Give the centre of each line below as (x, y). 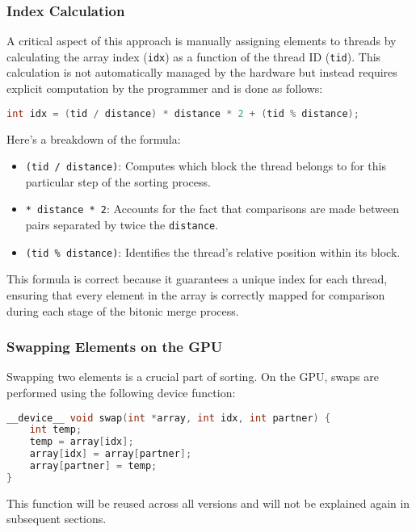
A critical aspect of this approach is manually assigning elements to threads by (202, 41)
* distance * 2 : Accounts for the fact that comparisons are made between (212, 209)
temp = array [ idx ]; (82, 442)
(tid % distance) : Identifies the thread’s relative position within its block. (213, 251)
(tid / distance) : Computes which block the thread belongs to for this (206, 166)
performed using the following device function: (121, 392)
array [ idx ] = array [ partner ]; (111, 454)
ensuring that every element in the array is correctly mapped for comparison (196, 294)
